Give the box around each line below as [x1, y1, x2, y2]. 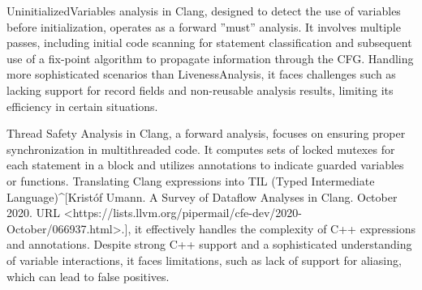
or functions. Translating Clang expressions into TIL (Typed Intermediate [6, 172, 375, 189]
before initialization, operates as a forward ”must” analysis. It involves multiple [6, 18, 401, 35]
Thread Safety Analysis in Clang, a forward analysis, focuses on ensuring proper [6, 125, 406, 142]
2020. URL [6, 204, 61, 221]
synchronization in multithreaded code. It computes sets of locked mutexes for [6, 140, 395, 157]
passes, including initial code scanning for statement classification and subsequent [6, 34, 412, 51]
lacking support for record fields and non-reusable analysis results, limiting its [6, 81, 394, 98]
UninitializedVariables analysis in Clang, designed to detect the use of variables [6, 2, 401, 19]
